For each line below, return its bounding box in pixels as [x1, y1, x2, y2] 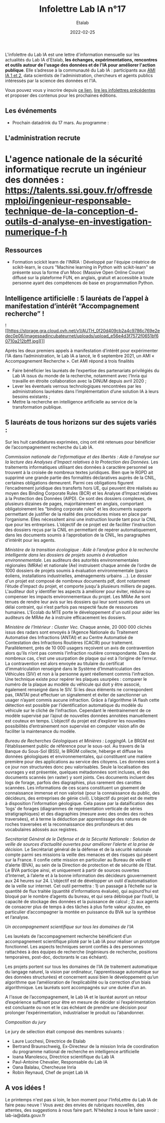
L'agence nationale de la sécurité [5, 154, 143, 165]
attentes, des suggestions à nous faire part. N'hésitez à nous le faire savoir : [5, 1107, 159, 1113]
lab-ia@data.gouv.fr [5, 1112, 46, 1118]
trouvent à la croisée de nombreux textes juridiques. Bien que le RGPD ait [5, 469, 154, 475]
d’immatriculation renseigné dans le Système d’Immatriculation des [5, 666, 141, 671]
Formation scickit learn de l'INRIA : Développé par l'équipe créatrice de [12, 259, 156, 265]
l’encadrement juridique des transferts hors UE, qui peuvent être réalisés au [5, 485, 158, 491]
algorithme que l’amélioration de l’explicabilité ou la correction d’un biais [5, 979, 151, 985]
